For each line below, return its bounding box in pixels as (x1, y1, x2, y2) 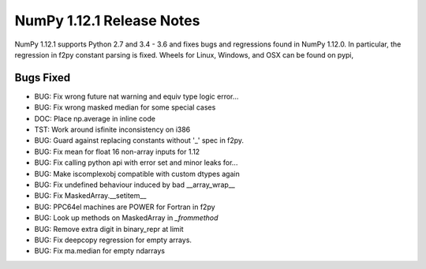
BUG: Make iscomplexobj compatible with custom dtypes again (34, 169, 240, 178)
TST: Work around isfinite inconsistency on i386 (34, 125, 191, 134)
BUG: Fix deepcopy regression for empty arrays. (34, 235, 192, 245)
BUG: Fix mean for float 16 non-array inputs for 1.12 (34, 147, 200, 156)
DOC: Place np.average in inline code (34, 114, 155, 123)
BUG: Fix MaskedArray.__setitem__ (34, 191, 147, 200)
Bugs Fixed (14, 71, 71, 84)
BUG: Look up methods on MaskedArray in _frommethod (34, 213, 219, 222)
